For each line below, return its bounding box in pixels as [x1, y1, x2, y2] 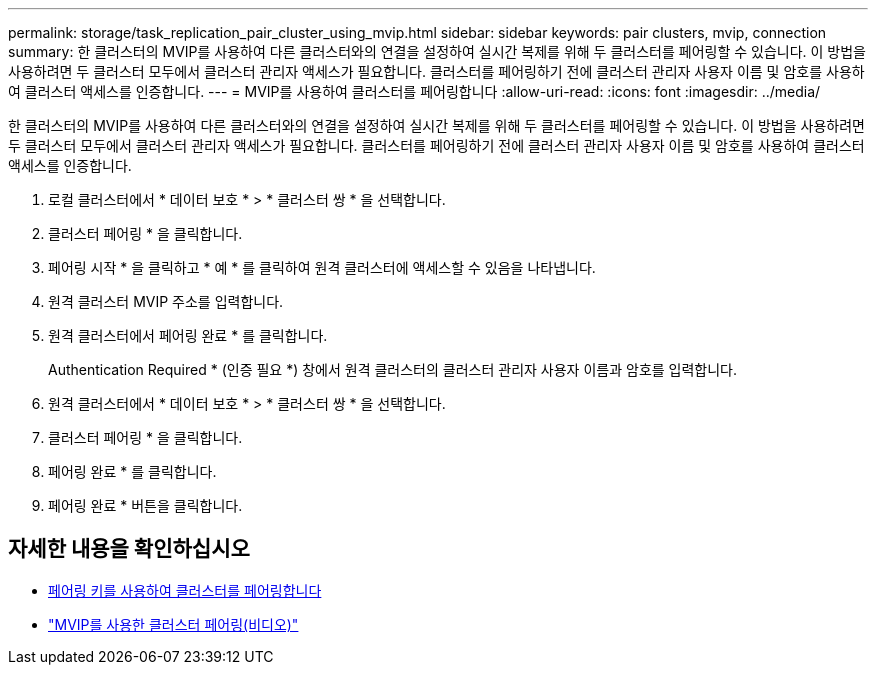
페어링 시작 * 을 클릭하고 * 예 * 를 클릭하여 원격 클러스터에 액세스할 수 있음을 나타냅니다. [48, 259, 596, 276]
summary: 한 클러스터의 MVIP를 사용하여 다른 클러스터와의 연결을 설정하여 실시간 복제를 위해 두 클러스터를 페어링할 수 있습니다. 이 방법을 [8, 43, 866, 60]
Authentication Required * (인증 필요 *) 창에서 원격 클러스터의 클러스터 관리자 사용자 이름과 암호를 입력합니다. [48, 361, 738, 378]
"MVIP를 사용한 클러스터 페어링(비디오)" [48, 615, 299, 633]
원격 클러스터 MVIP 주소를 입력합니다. [48, 293, 284, 310]
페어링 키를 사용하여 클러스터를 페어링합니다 [48, 581, 322, 599]
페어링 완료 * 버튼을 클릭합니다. [48, 497, 243, 514]
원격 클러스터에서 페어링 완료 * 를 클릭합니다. [48, 327, 328, 344]
